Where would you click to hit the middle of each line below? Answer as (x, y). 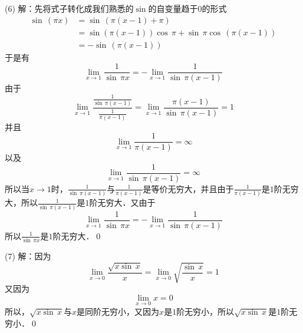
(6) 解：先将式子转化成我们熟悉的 (69, 8)
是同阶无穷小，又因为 (118, 311)
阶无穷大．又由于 (122, 202)
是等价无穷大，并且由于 (188, 188)
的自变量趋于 (173, 8)
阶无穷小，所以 (205, 311)
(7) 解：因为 (28, 255)
